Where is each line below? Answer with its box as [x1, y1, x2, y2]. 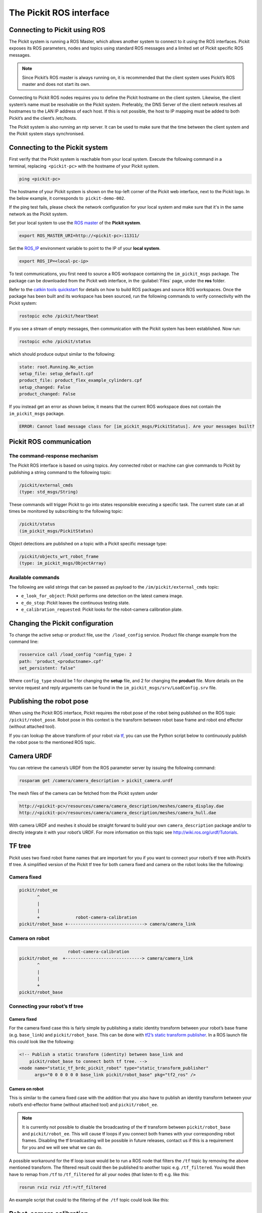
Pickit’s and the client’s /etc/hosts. [9, 115, 77, 121]
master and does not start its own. [22, 82, 91, 87]
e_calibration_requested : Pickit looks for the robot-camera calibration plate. [21, 606, 183, 612]
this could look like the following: [9, 1039, 75, 1045]
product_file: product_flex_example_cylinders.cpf [19, 377, 143, 383]
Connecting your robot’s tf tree [9, 1003, 83, 1010]
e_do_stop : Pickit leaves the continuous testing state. [21, 600, 130, 606]
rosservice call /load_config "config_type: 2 [19, 652, 132, 657]
